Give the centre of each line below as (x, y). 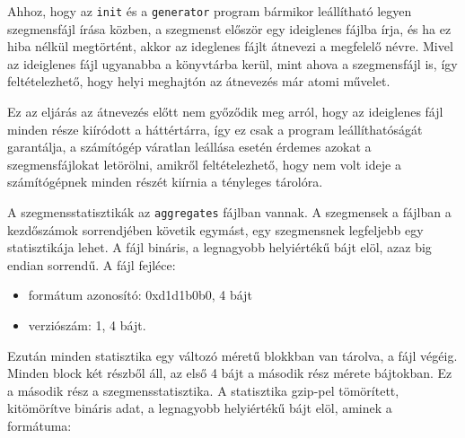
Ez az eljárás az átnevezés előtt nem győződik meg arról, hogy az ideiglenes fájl (225, 112)
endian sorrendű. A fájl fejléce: (92, 264)
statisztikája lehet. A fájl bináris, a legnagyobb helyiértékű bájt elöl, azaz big (219, 247)
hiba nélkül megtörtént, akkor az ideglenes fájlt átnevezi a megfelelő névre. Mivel (230, 46)
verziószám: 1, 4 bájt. (87, 325)
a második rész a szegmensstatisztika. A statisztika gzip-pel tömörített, (203, 390)
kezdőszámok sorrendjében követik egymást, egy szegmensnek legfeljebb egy (215, 229)
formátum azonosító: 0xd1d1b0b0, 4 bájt (140, 295)
